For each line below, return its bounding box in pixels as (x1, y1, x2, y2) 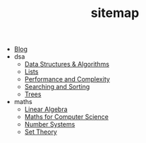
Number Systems (24, 120, 75, 129)
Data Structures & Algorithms (24, 60, 109, 69)
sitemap (90, 5, 140, 21)
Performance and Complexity (24, 75, 111, 84)
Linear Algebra (24, 105, 68, 114)
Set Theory (24, 127, 58, 136)
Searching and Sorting (24, 83, 90, 91)
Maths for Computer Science (24, 113, 109, 121)
